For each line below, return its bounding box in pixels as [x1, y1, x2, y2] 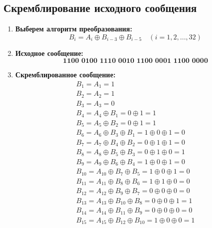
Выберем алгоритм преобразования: [15, 23, 132, 34]
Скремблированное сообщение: [15, 69, 115, 80]
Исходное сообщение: [15, 47, 83, 58]
